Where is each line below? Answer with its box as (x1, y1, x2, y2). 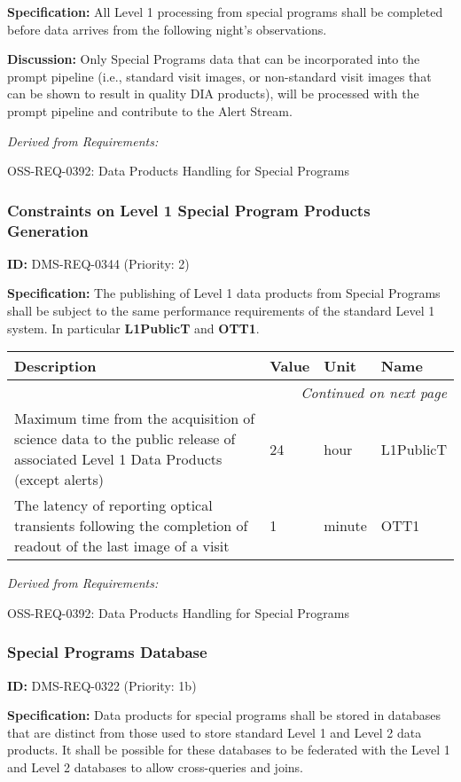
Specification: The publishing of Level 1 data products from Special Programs (7, 284, 441, 302)
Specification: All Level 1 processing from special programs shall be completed (7, 3, 443, 20)
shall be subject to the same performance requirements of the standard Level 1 (7, 301, 435, 320)
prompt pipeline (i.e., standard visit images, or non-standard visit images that (7, 66, 432, 85)
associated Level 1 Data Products (14, 449, 223, 470)
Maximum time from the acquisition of (14, 408, 255, 429)
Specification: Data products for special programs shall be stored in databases (7, 706, 441, 724)
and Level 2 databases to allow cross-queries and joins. (7, 758, 303, 777)
